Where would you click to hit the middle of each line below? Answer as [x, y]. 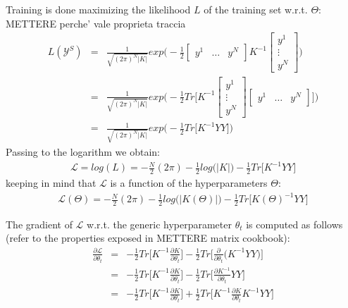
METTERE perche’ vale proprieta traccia [96, 23]
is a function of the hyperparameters [189, 182]
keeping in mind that [51, 182]
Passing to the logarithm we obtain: [83, 151]
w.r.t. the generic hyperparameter [159, 224]
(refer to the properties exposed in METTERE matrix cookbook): [148, 238]
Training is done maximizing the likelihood [98, 9]
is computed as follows [294, 224]
